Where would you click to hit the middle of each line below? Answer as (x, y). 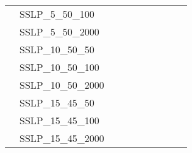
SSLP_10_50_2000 (62, 85)
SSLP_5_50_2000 (59, 32)
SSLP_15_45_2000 (62, 138)
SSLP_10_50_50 (57, 49)
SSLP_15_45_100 (59, 120)
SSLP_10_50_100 (59, 67)
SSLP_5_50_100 (57, 14)
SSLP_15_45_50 (57, 103)
